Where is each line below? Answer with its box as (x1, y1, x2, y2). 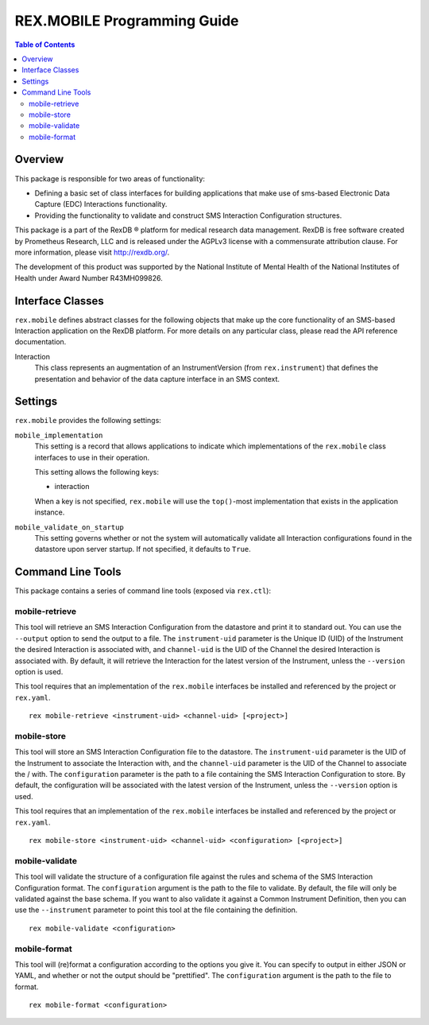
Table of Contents (14, 40, 75, 49)
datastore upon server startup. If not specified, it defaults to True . (34, 545, 252, 554)
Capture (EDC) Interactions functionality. (34, 200, 168, 209)
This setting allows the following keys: (34, 468, 159, 477)
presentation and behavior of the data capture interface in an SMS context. (34, 374, 280, 383)
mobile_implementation (14, 430, 103, 440)
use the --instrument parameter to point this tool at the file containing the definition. (14, 905, 298, 914)
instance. (34, 507, 65, 517)
